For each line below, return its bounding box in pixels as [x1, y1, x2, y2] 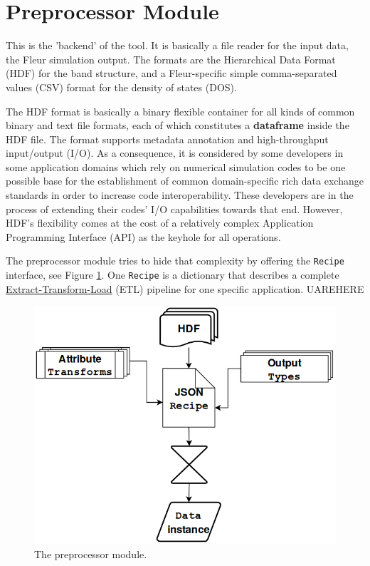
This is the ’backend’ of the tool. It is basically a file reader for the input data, [6, 38, 349, 53]
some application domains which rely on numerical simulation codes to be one [6, 159, 346, 174]
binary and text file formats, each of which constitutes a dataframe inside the [6, 118, 349, 133]
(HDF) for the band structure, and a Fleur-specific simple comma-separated [6, 66, 337, 81]
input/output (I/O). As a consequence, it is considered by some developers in [6, 145, 344, 160]
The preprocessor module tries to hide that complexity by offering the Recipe [6, 253, 344, 268]
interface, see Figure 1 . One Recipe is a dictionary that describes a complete [6, 267, 339, 282]
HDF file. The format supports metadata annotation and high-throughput [6, 131, 329, 146]
